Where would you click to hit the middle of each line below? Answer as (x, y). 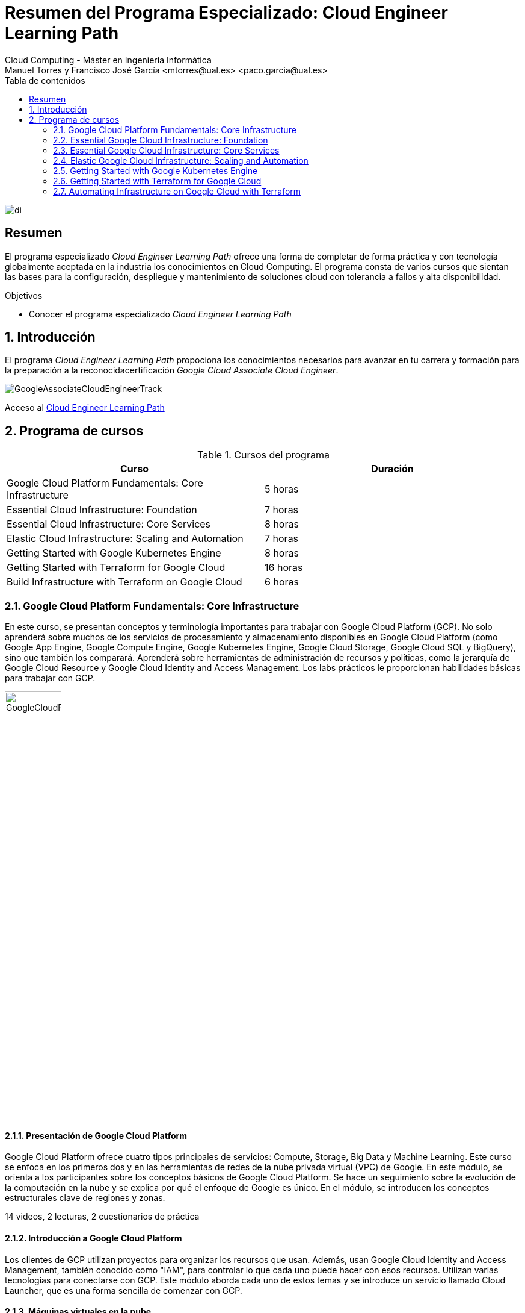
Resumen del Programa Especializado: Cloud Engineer (226, 13)
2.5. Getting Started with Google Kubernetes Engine (155, 170)
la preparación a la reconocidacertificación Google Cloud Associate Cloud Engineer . (172, 370)
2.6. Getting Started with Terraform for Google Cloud (157, 181)
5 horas (282, 489)
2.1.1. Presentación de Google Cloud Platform (96, 1135)
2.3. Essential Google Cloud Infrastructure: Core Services (166, 150)
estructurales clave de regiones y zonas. (85, 1198)
